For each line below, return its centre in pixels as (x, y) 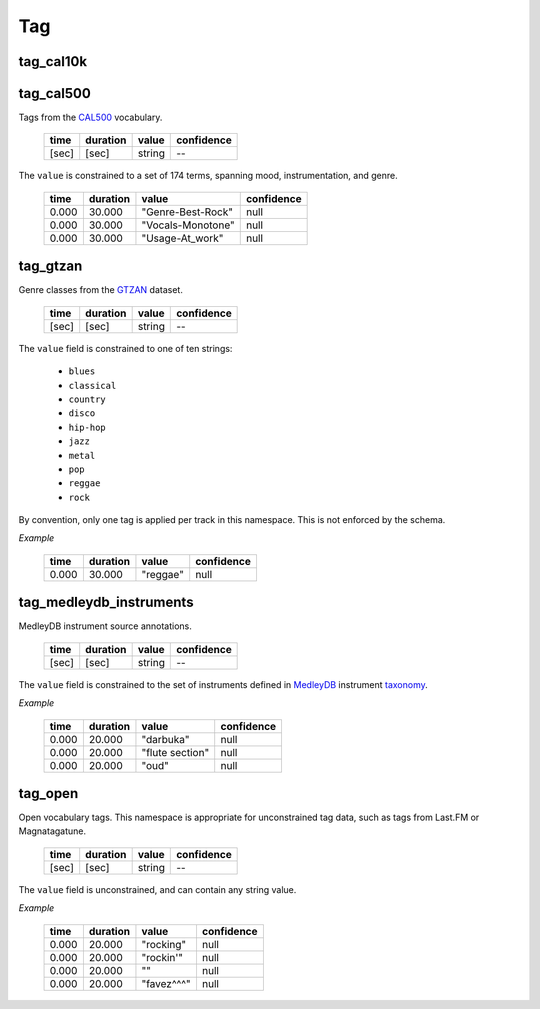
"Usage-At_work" (182, 238)
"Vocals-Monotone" (188, 225)
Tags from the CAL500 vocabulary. (90, 117)
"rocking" (164, 944)
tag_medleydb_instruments (106, 602)
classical (92, 385)
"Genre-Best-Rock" (187, 212)
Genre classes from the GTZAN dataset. (101, 290)
